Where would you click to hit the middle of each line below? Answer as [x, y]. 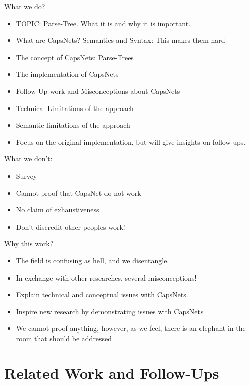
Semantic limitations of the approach [73, 125]
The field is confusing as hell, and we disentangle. [92, 260]
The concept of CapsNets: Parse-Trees [75, 57]
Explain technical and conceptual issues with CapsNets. [102, 294]
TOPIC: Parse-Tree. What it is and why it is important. [103, 23]
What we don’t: [28, 159]
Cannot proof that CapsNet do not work [79, 192]
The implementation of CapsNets [67, 74]
